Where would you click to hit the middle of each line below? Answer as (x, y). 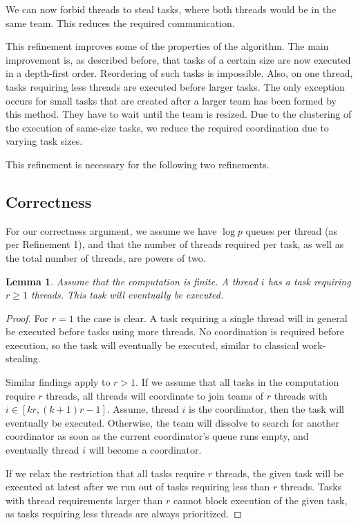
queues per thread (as (292, 230)
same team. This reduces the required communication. (120, 23)
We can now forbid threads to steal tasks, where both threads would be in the (171, 9)
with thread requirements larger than (84, 500)
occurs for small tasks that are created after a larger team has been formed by (171, 100)
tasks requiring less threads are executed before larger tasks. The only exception (175, 86)
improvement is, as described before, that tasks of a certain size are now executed (178, 59)
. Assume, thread (143, 409)
